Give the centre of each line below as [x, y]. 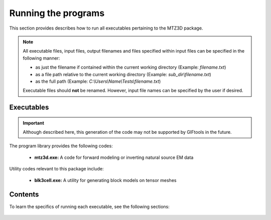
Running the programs [57, 13]
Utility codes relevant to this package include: [56, 169]
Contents [24, 195]
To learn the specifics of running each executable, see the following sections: [90, 206]
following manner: [41, 58]
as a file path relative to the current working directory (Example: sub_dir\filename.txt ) [123, 74]
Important [34, 123]
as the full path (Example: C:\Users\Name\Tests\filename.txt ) [98, 81]
